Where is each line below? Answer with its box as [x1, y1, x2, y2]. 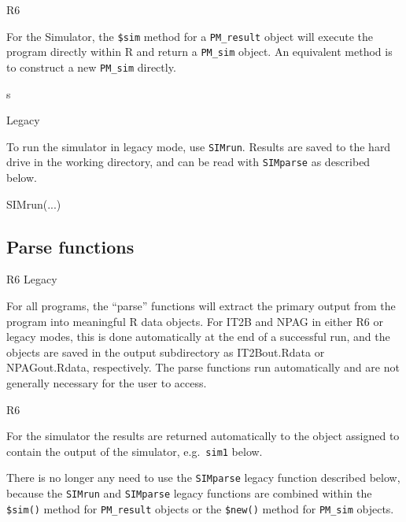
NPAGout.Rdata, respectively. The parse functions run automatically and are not [6, 359, 400, 376]
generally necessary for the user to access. [6, 375, 207, 391]
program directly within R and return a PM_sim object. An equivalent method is [6, 43, 393, 60]
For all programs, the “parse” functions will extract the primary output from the [6, 298, 396, 314]
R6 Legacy [6, 271, 57, 287]
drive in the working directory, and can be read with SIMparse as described [6, 154, 371, 170]
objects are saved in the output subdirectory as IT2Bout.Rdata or [6, 343, 325, 360]
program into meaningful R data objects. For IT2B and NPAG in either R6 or [6, 313, 383, 329]
